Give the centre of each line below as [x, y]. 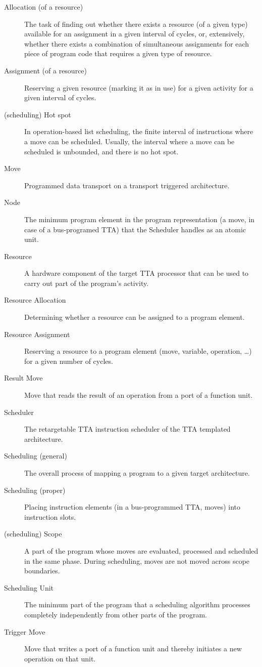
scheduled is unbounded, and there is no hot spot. [101, 151]
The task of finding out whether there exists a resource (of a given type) [136, 24]
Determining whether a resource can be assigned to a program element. [135, 317]
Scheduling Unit [29, 587]
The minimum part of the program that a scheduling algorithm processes [137, 605]
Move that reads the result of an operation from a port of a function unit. [139, 395]
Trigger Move [25, 631]
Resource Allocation [35, 300]
